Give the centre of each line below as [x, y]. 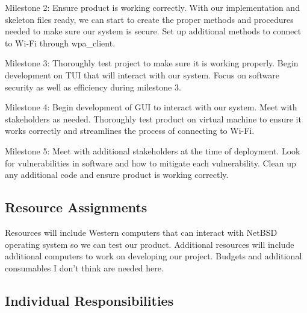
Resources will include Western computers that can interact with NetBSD [141, 232]
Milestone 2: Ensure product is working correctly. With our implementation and [152, 7]
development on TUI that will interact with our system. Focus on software [142, 74]
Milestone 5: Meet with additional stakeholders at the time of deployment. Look [153, 150]
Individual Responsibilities [89, 300]
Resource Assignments [76, 207]
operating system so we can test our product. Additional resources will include [150, 244]
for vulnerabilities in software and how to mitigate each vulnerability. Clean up [150, 163]
